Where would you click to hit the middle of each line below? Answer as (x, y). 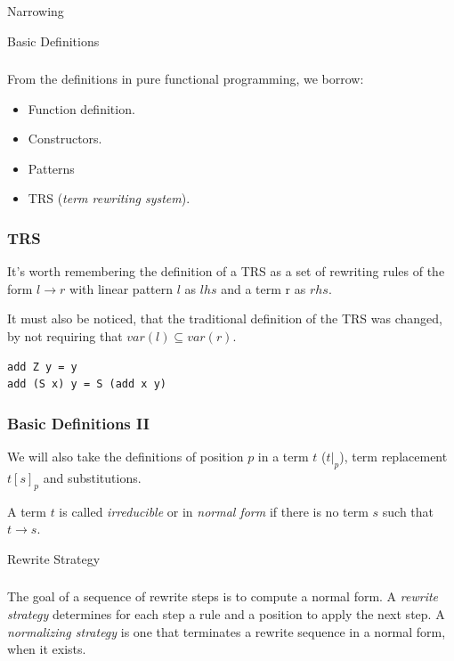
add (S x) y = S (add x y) (87, 384)
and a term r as (263, 288)
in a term (283, 457)
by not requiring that (65, 336)
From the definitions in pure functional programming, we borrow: (186, 79)
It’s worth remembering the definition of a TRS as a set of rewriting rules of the (226, 271)
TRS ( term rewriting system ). (109, 198)
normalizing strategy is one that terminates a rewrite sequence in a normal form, (227, 631)
